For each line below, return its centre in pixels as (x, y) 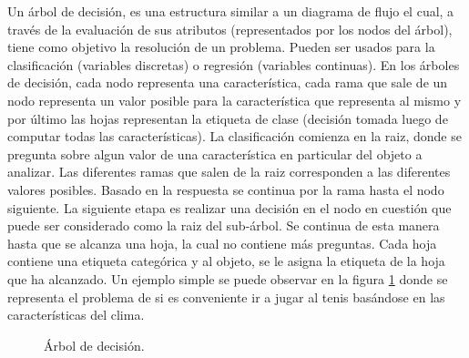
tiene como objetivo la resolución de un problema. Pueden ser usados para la (221, 47)
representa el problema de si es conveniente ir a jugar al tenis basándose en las (226, 297)
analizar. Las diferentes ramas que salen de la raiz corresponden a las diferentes (229, 172)
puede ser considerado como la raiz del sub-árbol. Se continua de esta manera (224, 225)
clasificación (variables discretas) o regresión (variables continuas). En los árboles (234, 64)
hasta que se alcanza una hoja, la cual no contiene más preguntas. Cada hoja (222, 243)
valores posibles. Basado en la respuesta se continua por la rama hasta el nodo (226, 189)
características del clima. (76, 315)
